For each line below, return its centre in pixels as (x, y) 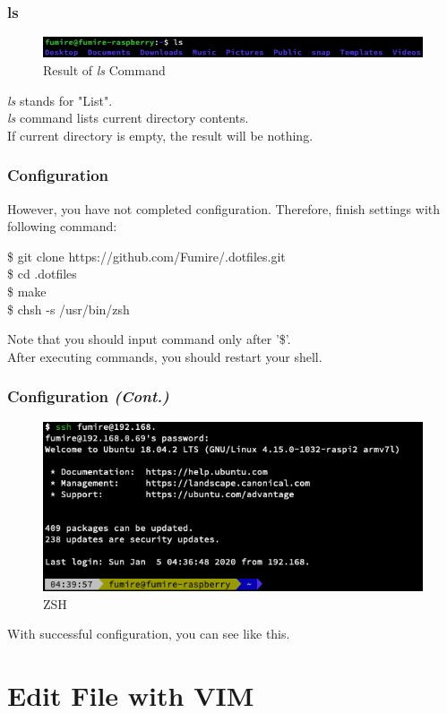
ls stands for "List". (60, 100)
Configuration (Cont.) (88, 396)
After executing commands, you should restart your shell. (165, 356)
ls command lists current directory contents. (128, 118)
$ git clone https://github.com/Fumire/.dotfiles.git (146, 256)
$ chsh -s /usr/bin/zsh (69, 309)
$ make (27, 292)
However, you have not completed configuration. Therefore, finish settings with (223, 208)
